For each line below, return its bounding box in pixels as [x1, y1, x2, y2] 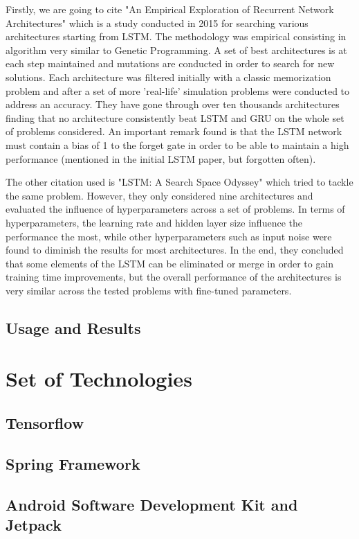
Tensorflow [6, 412, 84, 434]
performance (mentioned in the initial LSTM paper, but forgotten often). [6, 151, 316, 166]
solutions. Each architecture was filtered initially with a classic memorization [6, 69, 331, 84]
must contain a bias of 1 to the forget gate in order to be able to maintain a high [6, 137, 349, 152]
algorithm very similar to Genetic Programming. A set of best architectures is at [6, 42, 347, 57]
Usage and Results [6, 317, 141, 338]
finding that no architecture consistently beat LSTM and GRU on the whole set [6, 110, 344, 125]
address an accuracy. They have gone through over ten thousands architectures [6, 97, 340, 112]
